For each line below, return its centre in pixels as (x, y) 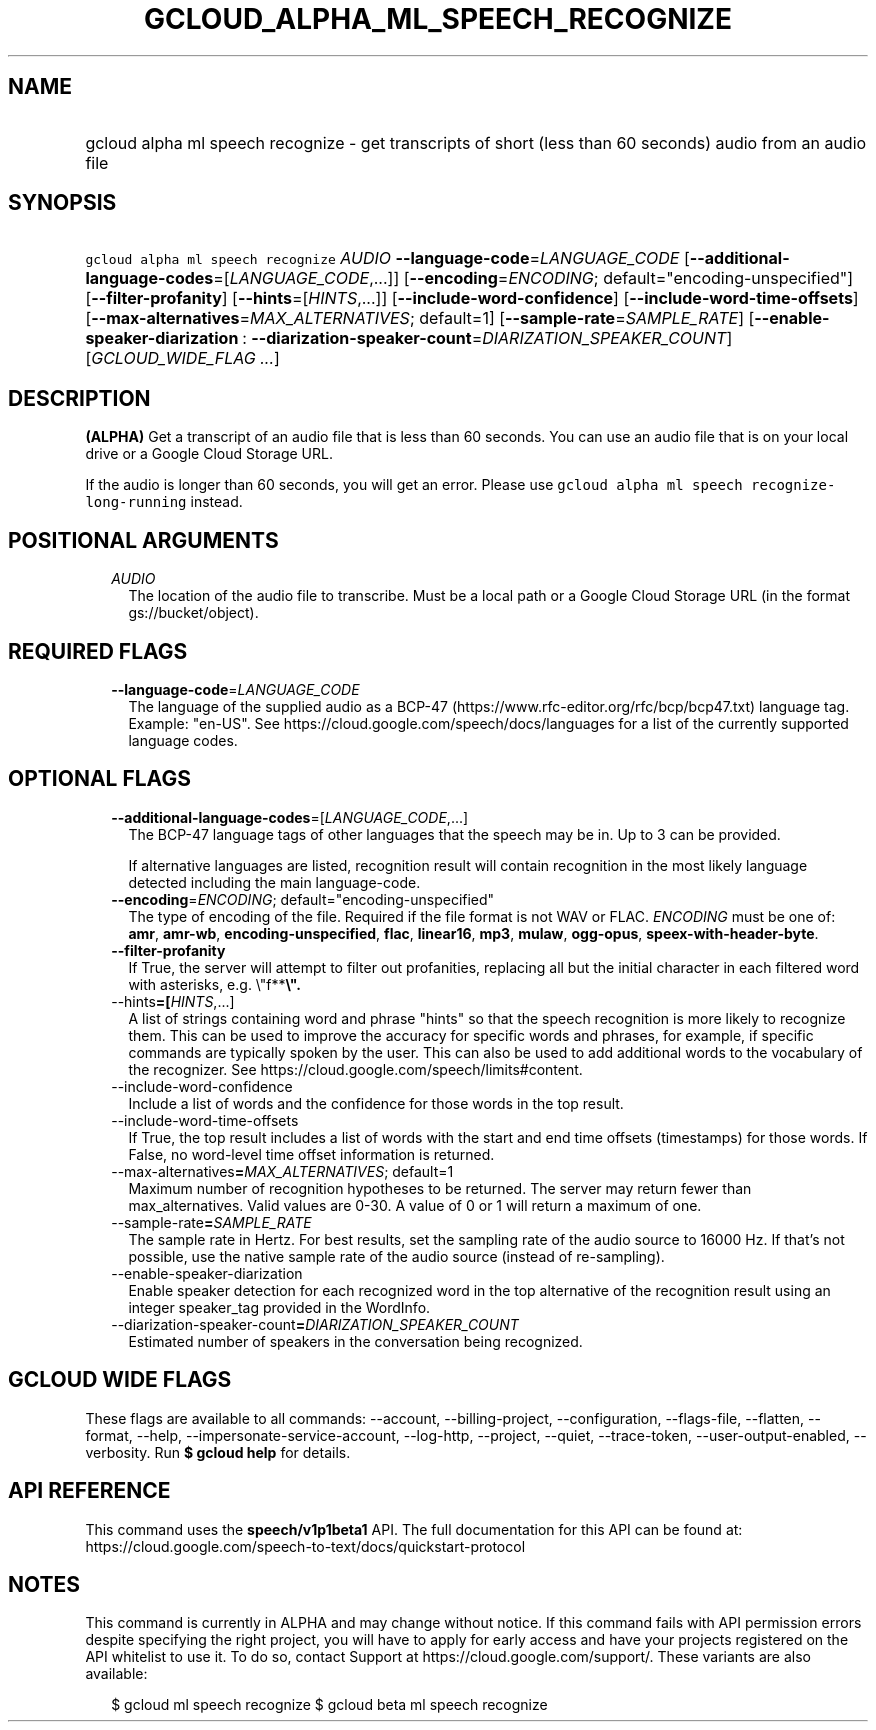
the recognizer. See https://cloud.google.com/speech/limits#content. (355, 1069)
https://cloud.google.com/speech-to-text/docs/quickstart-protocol (305, 1546)
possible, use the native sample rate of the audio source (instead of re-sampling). (396, 1256)
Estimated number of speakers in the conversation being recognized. (355, 1341)
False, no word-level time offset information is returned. (311, 1154)
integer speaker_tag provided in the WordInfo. (279, 1307)
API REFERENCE (89, 1491)
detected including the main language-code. (274, 882)
